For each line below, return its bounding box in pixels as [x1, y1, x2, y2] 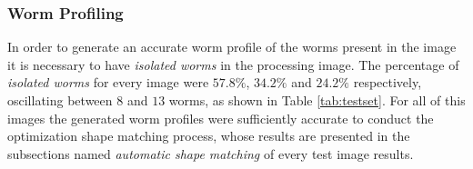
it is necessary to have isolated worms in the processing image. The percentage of [7, 55, 459, 74]
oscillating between [7, 91, 113, 109]
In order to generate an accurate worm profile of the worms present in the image [7, 37, 457, 56]
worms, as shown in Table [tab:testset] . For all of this [168, 91, 466, 109]
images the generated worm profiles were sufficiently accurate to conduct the [7, 108, 434, 127]
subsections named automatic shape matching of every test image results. [7, 144, 414, 163]
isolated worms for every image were [7, 73, 209, 92]
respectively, [353, 73, 422, 92]
